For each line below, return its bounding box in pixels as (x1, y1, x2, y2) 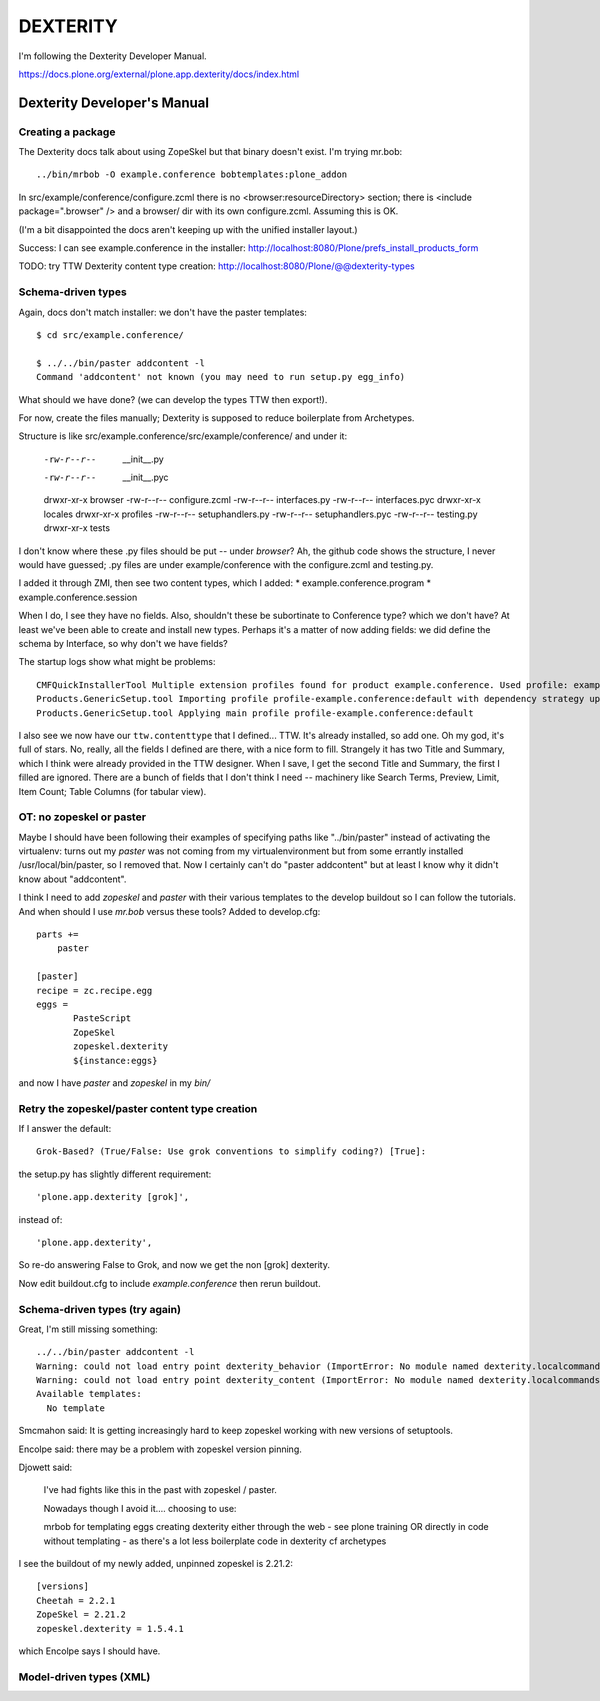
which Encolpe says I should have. (18, 1645, 161, 1657)
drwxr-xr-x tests (43, 522, 110, 534)
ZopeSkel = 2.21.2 (36, 1609, 127, 1620)
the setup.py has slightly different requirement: (18, 1168, 212, 1180)
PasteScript (73, 1013, 132, 1024)
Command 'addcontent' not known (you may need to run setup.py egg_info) (36, 371, 406, 383)
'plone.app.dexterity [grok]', (36, 1191, 190, 1203)
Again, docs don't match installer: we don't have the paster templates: (18, 306, 307, 318)
